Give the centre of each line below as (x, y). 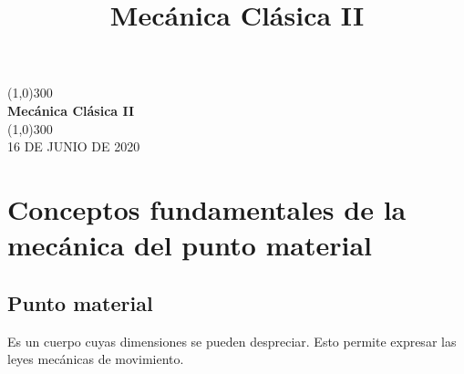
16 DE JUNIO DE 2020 (74, 146)
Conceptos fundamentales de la (207, 208)
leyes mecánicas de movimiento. (96, 359)
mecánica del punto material (190, 245)
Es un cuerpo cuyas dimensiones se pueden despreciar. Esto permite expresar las (232, 341)
